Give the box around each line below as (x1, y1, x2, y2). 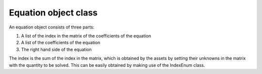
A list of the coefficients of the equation (21, 40, 100, 45)
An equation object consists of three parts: (9, 24, 95, 30)
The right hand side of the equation (21, 46, 92, 52)
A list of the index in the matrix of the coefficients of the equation (21, 33, 151, 39)
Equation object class (9, 7, 98, 18)
